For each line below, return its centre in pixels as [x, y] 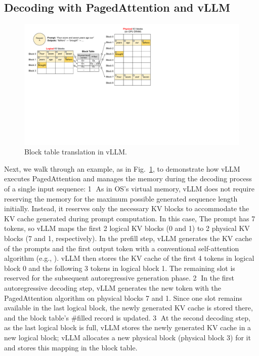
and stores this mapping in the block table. [71, 347]
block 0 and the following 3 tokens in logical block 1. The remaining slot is [120, 268]
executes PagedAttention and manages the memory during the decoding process [128, 179]
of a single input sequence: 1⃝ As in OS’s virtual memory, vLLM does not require [129, 189]
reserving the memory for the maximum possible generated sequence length [121, 198]
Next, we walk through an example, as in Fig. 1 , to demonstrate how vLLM [122, 168]
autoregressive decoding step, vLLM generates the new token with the [113, 288]
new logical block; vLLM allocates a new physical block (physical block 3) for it [127, 337]
